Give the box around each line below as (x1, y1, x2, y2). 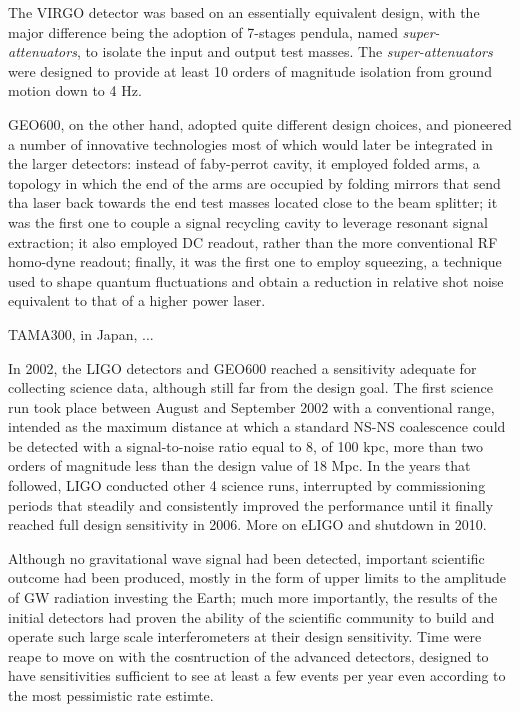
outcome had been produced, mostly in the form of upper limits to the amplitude (8, 567, 507, 588)
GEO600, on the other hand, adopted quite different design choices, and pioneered (8, 113, 512, 134)
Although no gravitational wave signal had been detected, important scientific (8, 547, 485, 568)
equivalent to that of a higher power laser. (8, 290, 266, 311)
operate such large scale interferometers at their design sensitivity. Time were (8, 626, 482, 647)
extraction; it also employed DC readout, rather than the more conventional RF (8, 231, 498, 252)
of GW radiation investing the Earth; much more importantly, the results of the (8, 587, 498, 608)
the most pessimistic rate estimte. (8, 685, 214, 705)
